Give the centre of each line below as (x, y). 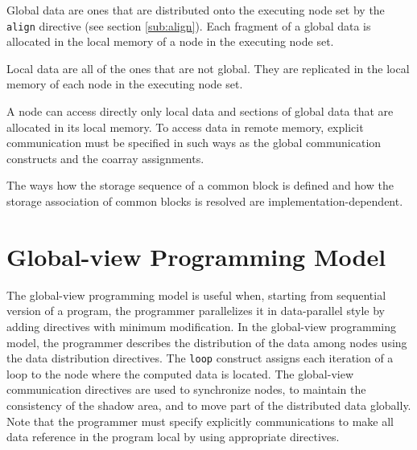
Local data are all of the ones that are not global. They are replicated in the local (208, 68)
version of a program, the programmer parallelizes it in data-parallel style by (196, 311)
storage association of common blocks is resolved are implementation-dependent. (205, 201)
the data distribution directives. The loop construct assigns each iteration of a (200, 358)
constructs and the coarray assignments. (105, 158)
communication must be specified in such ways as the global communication (194, 143)
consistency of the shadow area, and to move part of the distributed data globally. (209, 405)
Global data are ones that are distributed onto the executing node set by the (196, 10)
